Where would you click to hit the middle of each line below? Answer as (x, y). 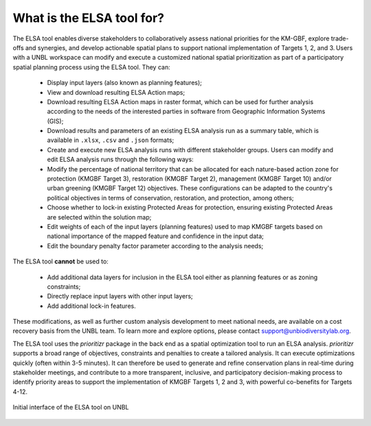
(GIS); (55, 121)
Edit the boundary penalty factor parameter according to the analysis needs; (155, 246)
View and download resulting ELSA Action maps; (116, 92)
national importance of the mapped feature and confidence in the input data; (156, 236)
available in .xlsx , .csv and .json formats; (111, 140)
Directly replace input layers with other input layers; (120, 296)
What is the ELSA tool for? (89, 18)
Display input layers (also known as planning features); (125, 83)
